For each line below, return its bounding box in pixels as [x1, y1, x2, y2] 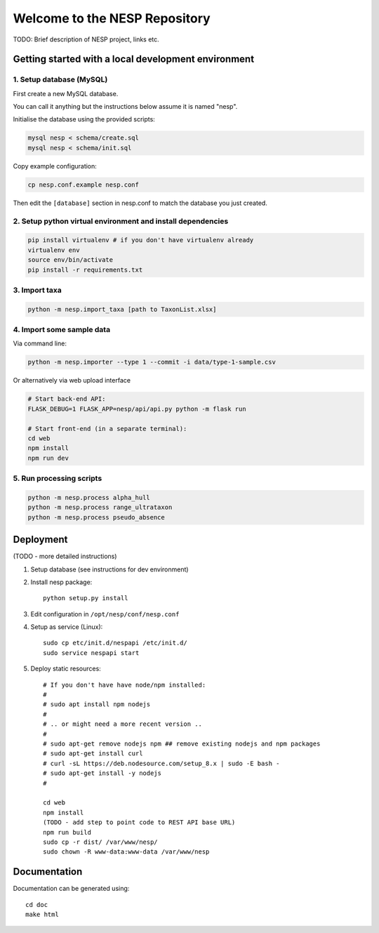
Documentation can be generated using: [13, 885, 130, 893]
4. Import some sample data [13, 325, 111, 335]
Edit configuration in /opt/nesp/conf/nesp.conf [30, 609, 180, 618]
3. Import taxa [13, 285, 62, 295]
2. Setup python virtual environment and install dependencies [13, 216, 229, 226]
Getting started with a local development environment [13, 53, 255, 65]
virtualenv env [27, 246, 80, 254]
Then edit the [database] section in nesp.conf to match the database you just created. [13, 199, 268, 207]
